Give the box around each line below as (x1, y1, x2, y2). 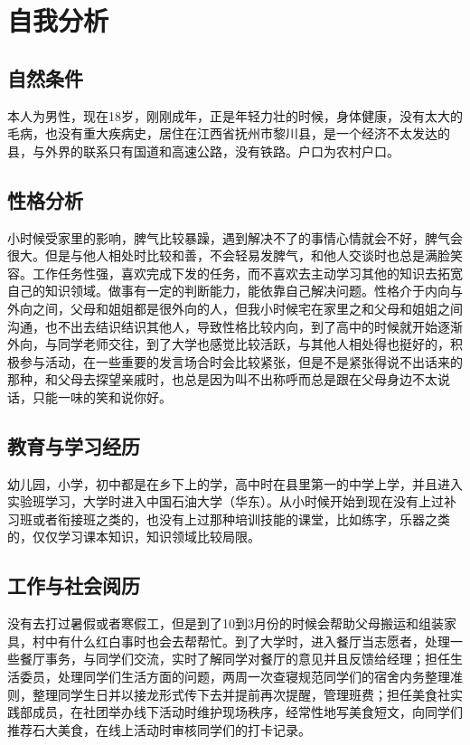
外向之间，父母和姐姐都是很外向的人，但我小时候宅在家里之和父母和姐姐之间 (7, 298, 463, 317)
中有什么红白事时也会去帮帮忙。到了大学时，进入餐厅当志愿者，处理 (44, 631, 450, 650)
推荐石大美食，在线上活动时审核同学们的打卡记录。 (7, 720, 311, 739)
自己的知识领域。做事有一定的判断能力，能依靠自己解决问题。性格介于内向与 (7, 281, 463, 300)
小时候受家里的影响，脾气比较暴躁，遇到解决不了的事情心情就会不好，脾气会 (7, 228, 463, 247)
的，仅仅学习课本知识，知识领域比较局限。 (7, 527, 260, 546)
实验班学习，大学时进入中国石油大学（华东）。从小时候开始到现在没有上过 (7, 492, 444, 511)
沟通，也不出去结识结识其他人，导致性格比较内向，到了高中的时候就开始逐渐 (7, 316, 463, 335)
